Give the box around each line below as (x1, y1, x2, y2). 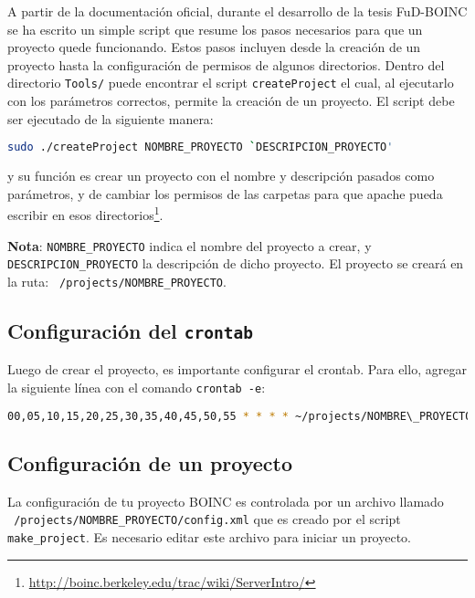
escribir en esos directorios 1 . (7, 203, 164, 224)
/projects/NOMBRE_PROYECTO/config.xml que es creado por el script (14, 509, 401, 529)
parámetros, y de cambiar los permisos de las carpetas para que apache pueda (7, 184, 443, 203)
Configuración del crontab (7, 316, 253, 344)
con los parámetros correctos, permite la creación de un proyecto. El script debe (7, 91, 455, 110)
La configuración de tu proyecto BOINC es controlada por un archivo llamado (7, 491, 444, 510)
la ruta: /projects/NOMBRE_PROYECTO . (7, 271, 227, 290)
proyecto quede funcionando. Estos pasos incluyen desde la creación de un (7, 37, 421, 57)
